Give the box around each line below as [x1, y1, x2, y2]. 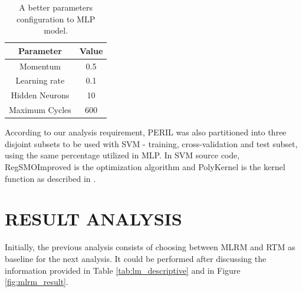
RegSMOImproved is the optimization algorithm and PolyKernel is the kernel [5, 161, 285, 173]
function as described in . [5, 172, 96, 184]
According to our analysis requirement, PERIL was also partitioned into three [5, 126, 287, 138]
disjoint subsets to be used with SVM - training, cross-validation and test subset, [5, 137, 298, 150]
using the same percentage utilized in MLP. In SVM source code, [5, 149, 240, 161]
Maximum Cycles [9, 104, 71, 116]
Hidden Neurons [11, 89, 70, 101]
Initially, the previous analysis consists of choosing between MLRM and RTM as [5, 241, 296, 253]
